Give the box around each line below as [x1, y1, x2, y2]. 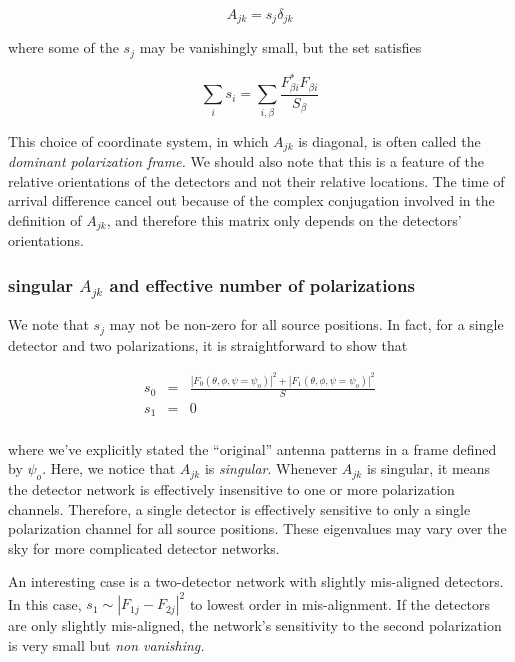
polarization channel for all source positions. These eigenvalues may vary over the [8, 518, 507, 539]
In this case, [8, 593, 82, 614]
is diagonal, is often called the [298, 130, 481, 151]
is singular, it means [366, 458, 491, 479]
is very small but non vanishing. [8, 634, 205, 655]
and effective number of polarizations [109, 272, 415, 297]
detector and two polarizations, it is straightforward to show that [8, 334, 408, 355]
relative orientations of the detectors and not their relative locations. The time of [8, 170, 505, 191]
